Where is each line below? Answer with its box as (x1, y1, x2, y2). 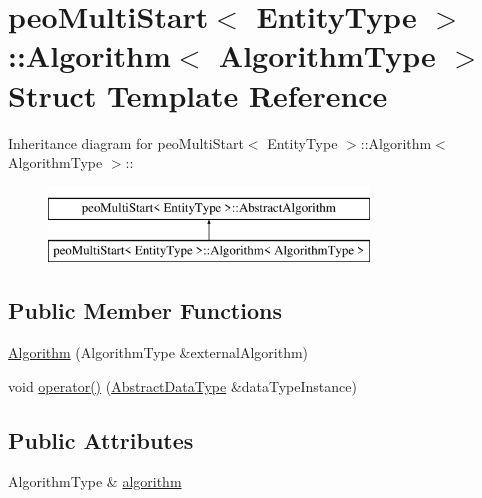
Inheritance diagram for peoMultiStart (8, 132, 244, 153)
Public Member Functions (8, 295, 282, 326)
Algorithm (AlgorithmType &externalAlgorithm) (8, 342, 309, 363)
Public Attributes (8, 424, 194, 455)
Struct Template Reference (8, 74, 388, 115)
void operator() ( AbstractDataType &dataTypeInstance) (8, 375, 357, 396)
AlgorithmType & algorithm (8, 471, 182, 492)
